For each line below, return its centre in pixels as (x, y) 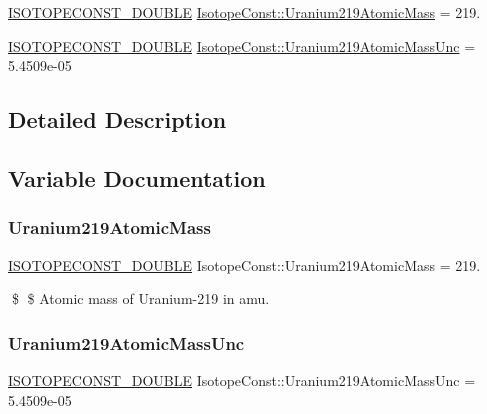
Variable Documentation (137, 177)
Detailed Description (117, 119)
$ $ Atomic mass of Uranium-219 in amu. (140, 298)
